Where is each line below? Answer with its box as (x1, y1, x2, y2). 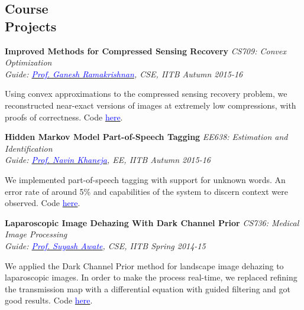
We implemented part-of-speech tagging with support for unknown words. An (5, 173, 286, 185)
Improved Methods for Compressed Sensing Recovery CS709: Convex (5, 44, 286, 57)
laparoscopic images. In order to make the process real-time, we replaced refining (5, 271, 297, 283)
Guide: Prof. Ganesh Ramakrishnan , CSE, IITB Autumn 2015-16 (5, 67, 243, 80)
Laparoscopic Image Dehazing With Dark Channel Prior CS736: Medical (5, 216, 299, 229)
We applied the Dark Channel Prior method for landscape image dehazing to (5, 259, 284, 272)
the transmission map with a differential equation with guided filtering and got (5, 282, 290, 295)
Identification (5, 142, 53, 154)
